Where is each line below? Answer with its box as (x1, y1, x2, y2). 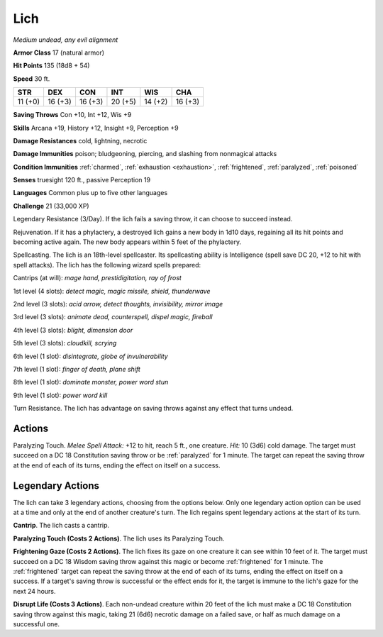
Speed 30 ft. (13, 74, 50, 83)
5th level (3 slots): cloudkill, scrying (13, 339, 117, 348)
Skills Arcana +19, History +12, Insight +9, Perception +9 (13, 123, 179, 132)
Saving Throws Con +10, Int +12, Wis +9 (13, 111, 132, 119)
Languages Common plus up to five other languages (13, 189, 168, 197)
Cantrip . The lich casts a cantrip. (13, 521, 110, 530)
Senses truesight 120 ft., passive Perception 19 (13, 176, 151, 184)
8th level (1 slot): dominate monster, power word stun (13, 378, 169, 387)
